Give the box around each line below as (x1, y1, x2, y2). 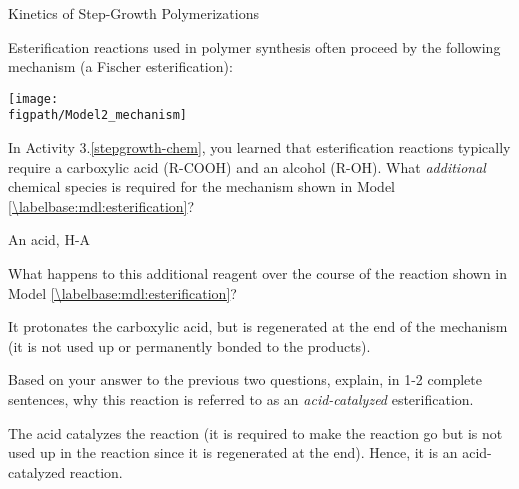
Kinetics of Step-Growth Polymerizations (8, 3, 259, 23)
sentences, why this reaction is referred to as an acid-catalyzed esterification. (8, 389, 474, 410)
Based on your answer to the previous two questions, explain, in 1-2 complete (8, 369, 482, 390)
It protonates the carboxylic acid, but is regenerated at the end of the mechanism (8, 316, 508, 337)
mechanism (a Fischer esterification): (8, 56, 233, 77)
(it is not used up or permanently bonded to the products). (8, 335, 371, 356)
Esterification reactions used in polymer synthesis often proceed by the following (8, 36, 501, 57)
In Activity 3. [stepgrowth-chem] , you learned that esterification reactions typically (8, 137, 511, 158)
